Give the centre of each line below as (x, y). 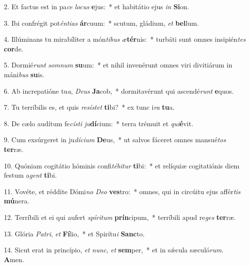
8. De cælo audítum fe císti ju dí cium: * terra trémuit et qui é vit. (99, 123)
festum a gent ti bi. (30, 175)
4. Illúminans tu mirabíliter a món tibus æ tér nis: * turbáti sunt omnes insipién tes (125, 39)
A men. (14, 259)
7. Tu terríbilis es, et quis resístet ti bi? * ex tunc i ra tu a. (89, 107)
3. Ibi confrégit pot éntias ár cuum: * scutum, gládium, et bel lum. (101, 23)
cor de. (14, 48)
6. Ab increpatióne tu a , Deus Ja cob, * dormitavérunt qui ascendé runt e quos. (119, 91)
